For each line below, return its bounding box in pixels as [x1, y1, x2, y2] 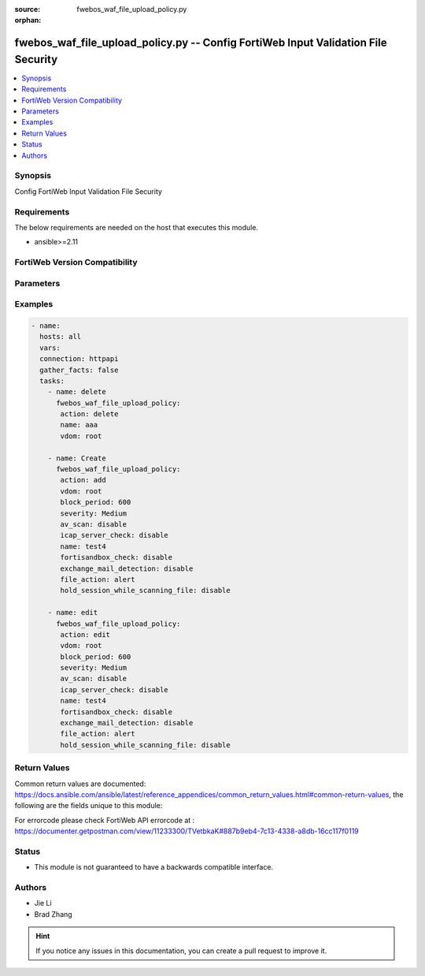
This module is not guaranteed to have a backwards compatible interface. [34, 862, 274, 872]
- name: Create [47, 453, 106, 463]
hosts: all [39, 332, 82, 341]
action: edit [60, 630, 110, 639]
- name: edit [47, 608, 98, 617]
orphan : [14, 16, 42, 25]
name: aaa [60, 420, 98, 430]
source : [14, 5, 41, 13]
